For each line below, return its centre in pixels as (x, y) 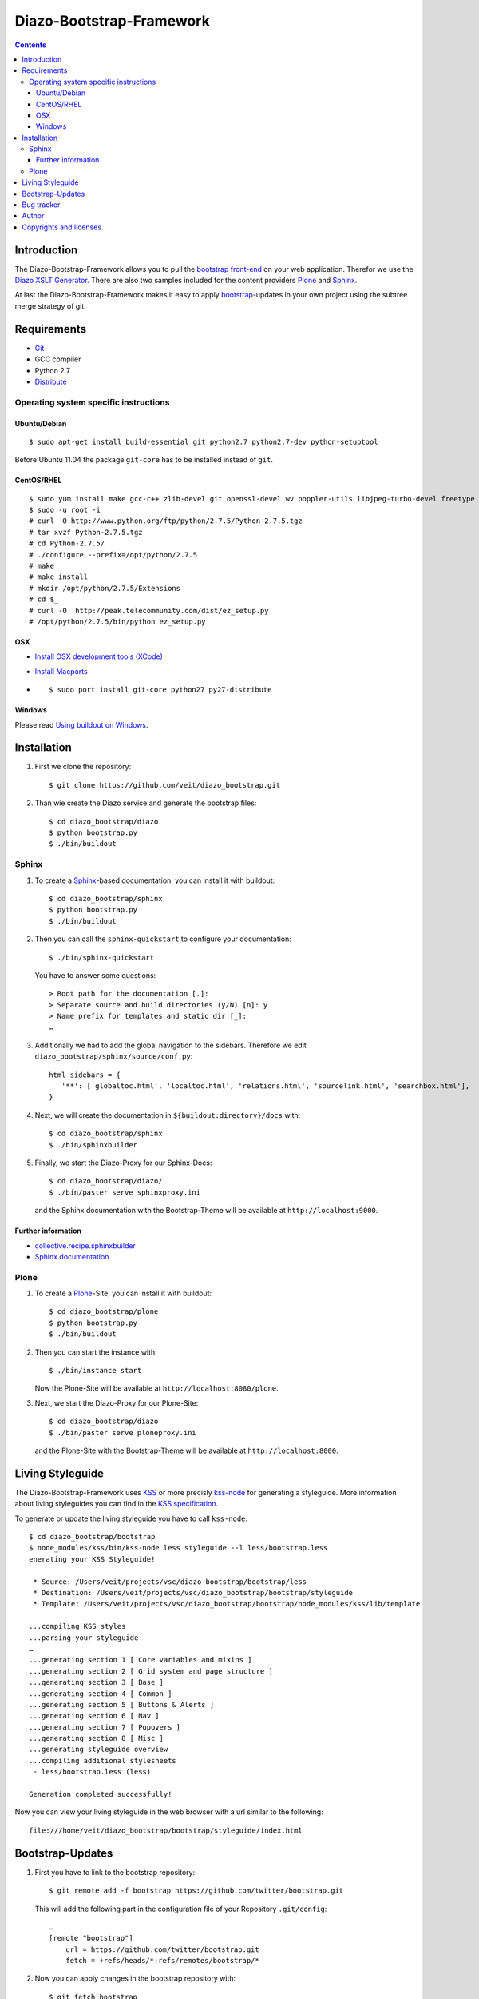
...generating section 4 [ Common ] (101, 1694)
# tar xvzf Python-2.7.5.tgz (86, 532)
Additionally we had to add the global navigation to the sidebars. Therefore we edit (170, 1045)
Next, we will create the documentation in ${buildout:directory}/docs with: (168, 1115)
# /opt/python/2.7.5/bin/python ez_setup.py (118, 621)
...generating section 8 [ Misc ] (96, 1738)
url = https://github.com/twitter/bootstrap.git (162, 1949)
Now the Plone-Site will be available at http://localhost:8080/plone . (156, 1388)
